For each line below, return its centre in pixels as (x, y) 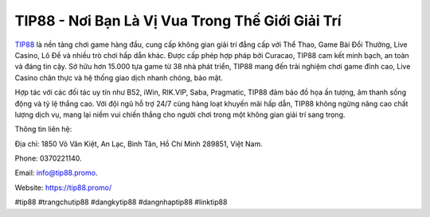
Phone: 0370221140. (49, 158)
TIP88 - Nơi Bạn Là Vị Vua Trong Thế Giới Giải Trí (178, 21)
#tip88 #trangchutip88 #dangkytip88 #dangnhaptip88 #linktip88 (121, 202)
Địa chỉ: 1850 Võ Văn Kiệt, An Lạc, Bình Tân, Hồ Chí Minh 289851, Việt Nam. (139, 144)
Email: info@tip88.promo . (56, 173)
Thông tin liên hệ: (43, 129)
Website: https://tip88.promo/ (63, 188)
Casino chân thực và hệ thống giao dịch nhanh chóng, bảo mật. (119, 77)
